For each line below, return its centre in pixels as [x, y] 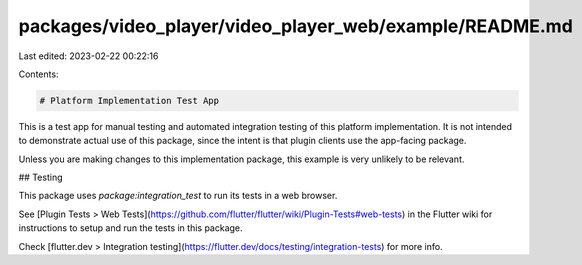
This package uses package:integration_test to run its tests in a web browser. [178, 196]
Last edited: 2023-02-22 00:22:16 [88, 56]
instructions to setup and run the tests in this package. [131, 228]
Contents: [38, 74]
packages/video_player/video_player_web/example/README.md [296, 26]
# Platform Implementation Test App [129, 100]
